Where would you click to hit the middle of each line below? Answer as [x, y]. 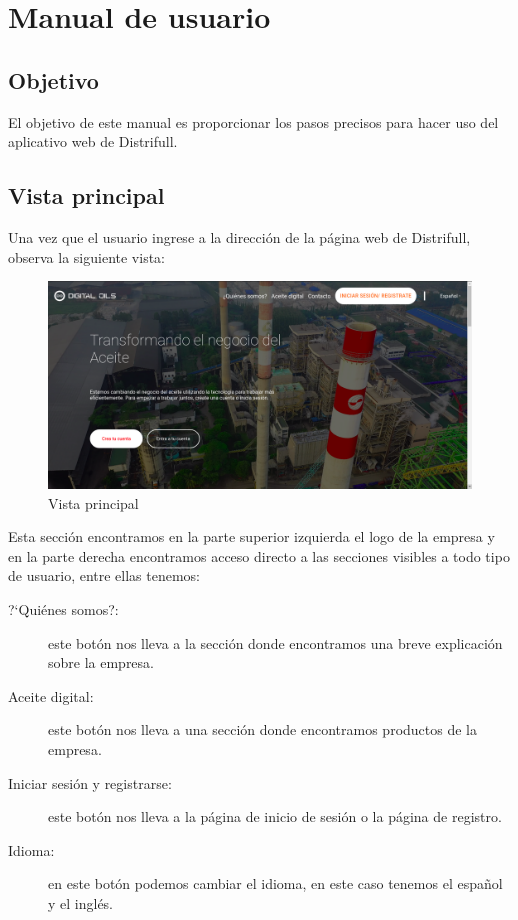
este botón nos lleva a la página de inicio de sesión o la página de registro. [275, 816]
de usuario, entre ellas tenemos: [104, 575]
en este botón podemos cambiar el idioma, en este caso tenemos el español [275, 883]
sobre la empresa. [101, 662]
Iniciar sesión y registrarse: [90, 782]
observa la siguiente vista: [86, 256]
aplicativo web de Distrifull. [93, 141]
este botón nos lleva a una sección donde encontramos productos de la [262, 729]
